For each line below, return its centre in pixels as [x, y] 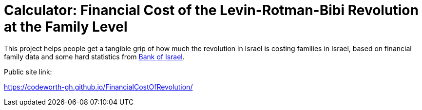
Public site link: [28, 72]
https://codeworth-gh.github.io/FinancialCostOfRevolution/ [98, 87]
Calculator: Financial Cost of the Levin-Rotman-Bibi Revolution [211, 10]
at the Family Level [66, 27]
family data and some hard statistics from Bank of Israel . [94, 56]
